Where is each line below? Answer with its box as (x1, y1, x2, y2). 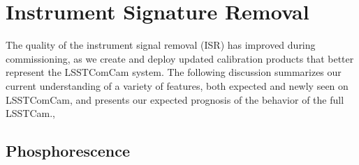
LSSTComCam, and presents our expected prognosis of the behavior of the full (6, 92, 344, 107)
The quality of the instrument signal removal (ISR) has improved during (6, 38, 316, 52)
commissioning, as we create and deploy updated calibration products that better (6, 51, 354, 65)
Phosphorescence (6, 140, 131, 162)
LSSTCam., (6, 106, 55, 120)
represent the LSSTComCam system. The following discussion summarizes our (6, 65, 342, 79)
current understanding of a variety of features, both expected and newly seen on (6, 78, 349, 93)
